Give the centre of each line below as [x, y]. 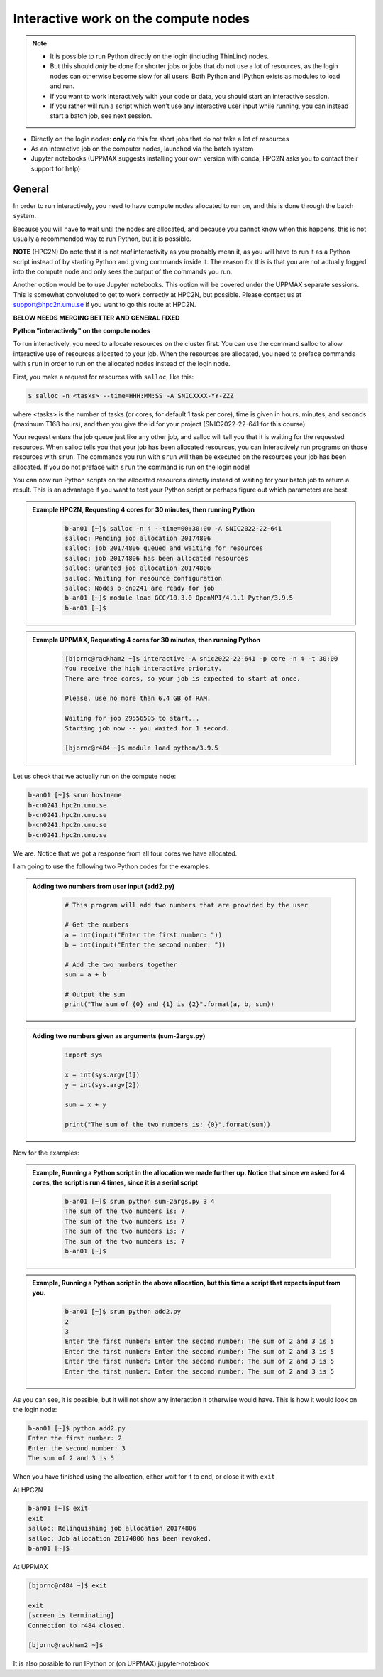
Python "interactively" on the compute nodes [82, 331]
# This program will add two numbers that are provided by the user [187, 905]
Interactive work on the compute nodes [131, 18]
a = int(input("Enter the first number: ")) [144, 935]
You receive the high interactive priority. [144, 669]
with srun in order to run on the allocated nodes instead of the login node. [122, 364]
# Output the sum [95, 994]
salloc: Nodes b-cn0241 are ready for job [140, 588]
